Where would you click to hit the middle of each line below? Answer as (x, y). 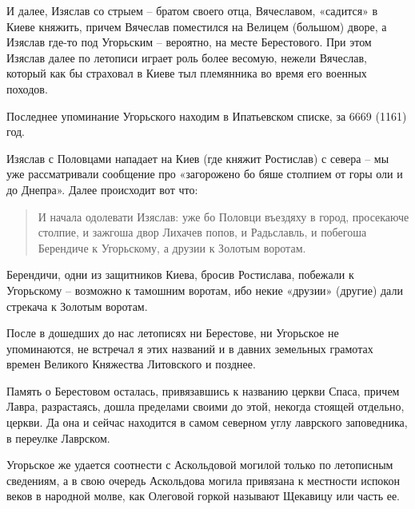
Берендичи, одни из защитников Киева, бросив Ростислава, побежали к (180, 274)
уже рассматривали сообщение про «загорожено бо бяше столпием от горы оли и (205, 174)
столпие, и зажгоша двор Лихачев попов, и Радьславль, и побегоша (202, 232)
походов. (27, 88)
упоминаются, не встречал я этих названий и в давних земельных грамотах (190, 348)
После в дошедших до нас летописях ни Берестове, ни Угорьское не (173, 333)
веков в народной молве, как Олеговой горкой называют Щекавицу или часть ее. (204, 496)
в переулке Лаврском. (58, 437)
